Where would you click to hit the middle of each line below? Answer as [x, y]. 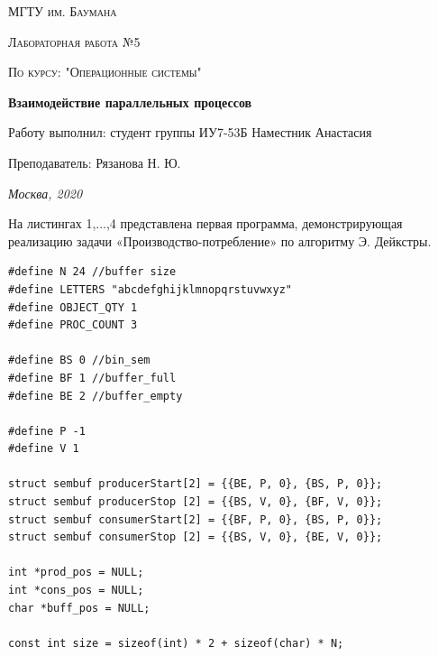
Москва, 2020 [46, 193]
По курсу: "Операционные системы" [105, 72]
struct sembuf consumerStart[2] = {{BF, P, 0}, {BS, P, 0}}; [196, 519]
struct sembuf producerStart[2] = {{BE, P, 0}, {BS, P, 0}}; [196, 484]
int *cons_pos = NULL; [76, 591]
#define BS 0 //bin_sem [79, 360]
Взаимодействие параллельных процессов [130, 102]
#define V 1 [44, 449]
